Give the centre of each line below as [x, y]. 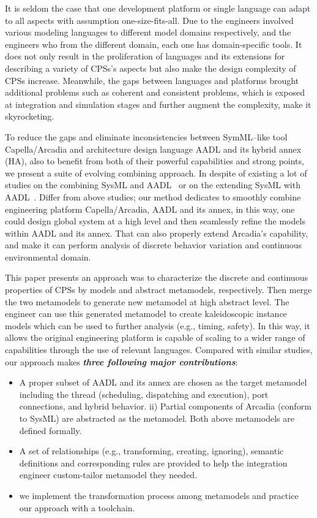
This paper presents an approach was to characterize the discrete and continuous [156, 277]
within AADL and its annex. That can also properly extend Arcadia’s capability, [157, 233]
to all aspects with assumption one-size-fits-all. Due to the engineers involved [149, 20]
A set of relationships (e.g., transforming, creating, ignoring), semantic [151, 451]
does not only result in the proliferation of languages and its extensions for [145, 56]
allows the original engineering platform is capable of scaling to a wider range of [155, 337]
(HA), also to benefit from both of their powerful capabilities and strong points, [155, 161]
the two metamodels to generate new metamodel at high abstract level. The [147, 301]
